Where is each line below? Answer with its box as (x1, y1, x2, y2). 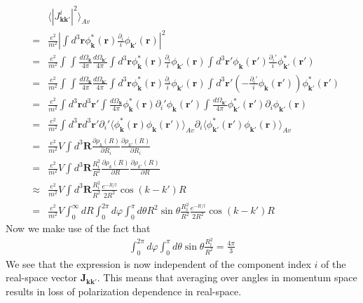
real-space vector (6, 270, 78, 285)
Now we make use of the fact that (6, 221, 151, 236)
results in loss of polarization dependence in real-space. (6, 283, 242, 298)
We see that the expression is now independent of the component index (6, 256, 311, 271)
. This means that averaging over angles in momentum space (97, 270, 357, 285)
